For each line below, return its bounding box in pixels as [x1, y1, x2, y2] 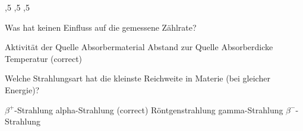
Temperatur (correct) [5, 52, 83, 64]
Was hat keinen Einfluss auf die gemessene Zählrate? [5, 21, 197, 33]
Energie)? [5, 83, 40, 96]
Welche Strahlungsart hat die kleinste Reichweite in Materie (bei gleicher [5, 72, 270, 84]
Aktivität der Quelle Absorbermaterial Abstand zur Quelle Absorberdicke [5, 41, 273, 53]
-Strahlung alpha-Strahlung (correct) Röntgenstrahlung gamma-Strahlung [14, 103, 283, 116]
